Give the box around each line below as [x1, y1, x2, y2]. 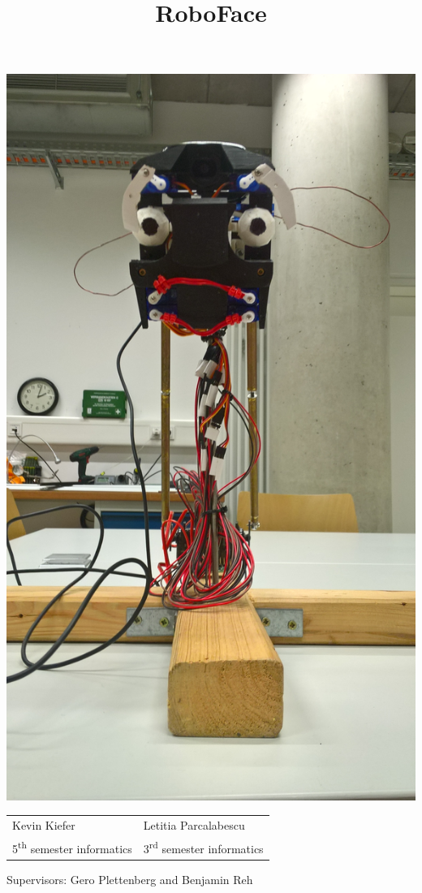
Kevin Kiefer [12, 817, 75, 834]
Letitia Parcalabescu [143, 817, 245, 834]
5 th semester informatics [12, 838, 132, 856]
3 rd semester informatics [143, 838, 264, 856]
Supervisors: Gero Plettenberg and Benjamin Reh [6, 870, 253, 887]
